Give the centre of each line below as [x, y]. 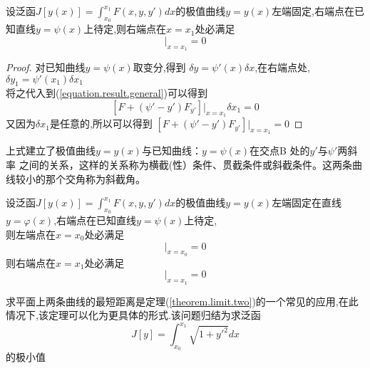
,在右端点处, [283, 67]
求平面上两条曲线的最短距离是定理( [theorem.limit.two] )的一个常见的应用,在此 [182, 301]
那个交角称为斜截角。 [95, 178]
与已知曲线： [171, 151]
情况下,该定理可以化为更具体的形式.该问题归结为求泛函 [133, 315]
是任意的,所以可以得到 [101, 123]
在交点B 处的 [280, 151]
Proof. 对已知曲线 [46, 67]
